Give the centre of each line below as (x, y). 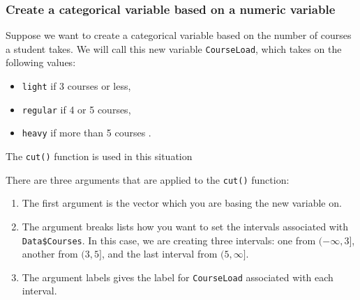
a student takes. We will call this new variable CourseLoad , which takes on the (174, 48)
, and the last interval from (159, 254)
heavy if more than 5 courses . (87, 133)
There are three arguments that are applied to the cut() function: (148, 179)
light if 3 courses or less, (76, 86)
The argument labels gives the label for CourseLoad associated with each (178, 277)
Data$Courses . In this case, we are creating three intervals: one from (169, 240)
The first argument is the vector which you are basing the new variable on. (182, 203)
